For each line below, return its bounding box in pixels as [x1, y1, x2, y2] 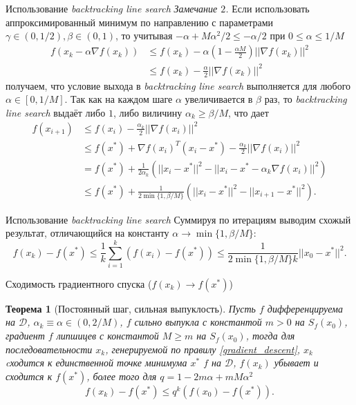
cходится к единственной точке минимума [6, 355, 187, 370]
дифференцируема [267, 301, 343, 315]
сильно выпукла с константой [134, 315, 262, 329]
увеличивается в [185, 92, 253, 106]
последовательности [6, 342, 93, 356]
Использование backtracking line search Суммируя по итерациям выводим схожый [6, 212, 351, 226]
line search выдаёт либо [6, 105, 106, 119]
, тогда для [245, 328, 295, 343]
